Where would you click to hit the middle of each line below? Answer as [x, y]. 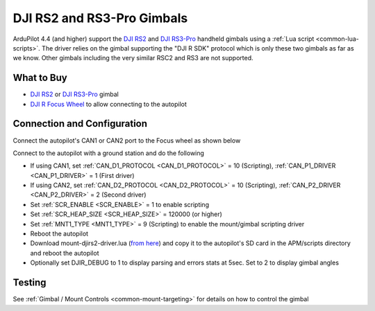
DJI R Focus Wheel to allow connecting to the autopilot [109, 104]
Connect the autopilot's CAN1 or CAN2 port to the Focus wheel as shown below [127, 140]
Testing [30, 283]
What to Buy [40, 78]
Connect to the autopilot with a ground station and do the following [109, 153]
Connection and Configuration [80, 124]
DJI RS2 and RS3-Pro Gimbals [100, 18]
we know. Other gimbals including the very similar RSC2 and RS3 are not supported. [133, 58]
